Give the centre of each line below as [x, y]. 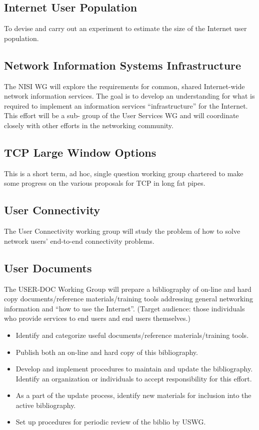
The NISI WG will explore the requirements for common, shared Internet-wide [124, 86]
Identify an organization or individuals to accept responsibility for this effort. [134, 378]
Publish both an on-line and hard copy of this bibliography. [107, 352]
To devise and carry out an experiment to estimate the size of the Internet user [125, 28]
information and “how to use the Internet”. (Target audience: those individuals [124, 308]
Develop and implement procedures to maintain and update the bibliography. [134, 369]
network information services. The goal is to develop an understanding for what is [129, 96]
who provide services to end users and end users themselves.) [97, 318]
